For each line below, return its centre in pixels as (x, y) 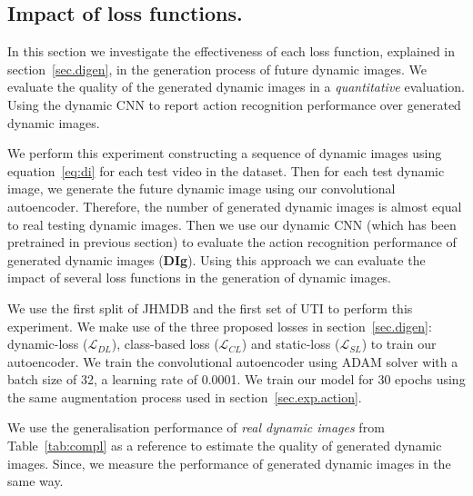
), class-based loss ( (165, 344)
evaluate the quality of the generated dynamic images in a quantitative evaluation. (236, 87)
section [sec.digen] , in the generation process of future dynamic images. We (217, 69)
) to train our (399, 344)
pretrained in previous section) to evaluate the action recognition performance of (232, 242)
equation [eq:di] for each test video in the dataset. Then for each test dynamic (226, 170)
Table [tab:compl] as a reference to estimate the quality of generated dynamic (225, 446)
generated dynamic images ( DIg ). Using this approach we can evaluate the (216, 259)
